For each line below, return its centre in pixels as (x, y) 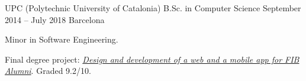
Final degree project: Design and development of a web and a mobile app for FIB (152, 59)
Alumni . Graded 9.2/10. (48, 71)
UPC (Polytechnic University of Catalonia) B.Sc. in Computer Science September (153, 8)
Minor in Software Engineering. (62, 39)
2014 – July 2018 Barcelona (55, 19)
